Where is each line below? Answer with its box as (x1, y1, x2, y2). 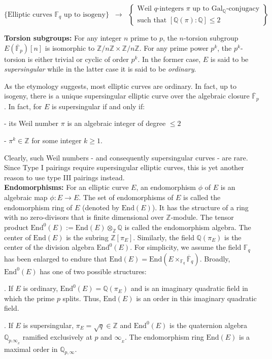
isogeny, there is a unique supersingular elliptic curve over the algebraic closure (4, 90, 250, 101)
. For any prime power (139, 42, 209, 53)
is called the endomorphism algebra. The (124, 221, 251, 232)
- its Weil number (4, 118, 59, 128)
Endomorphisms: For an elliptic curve (4, 182, 129, 192)
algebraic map (4, 191, 48, 202)
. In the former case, (138, 53, 201, 64)
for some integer (31, 135, 82, 146)
